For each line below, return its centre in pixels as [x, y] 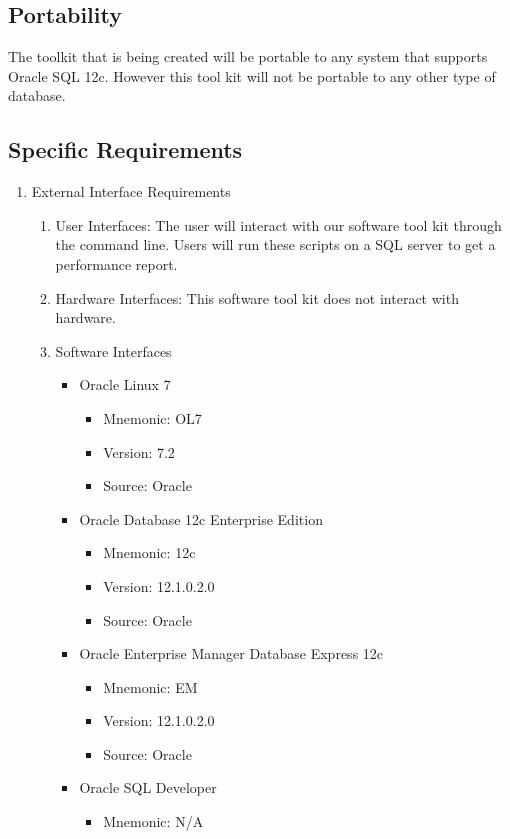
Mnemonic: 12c [149, 552]
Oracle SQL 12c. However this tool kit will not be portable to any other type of [252, 75]
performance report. [116, 263]
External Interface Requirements [131, 191]
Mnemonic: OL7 [152, 417]
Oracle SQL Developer [148, 787]
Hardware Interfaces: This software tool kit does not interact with [257, 297]
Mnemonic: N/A [153, 821]
